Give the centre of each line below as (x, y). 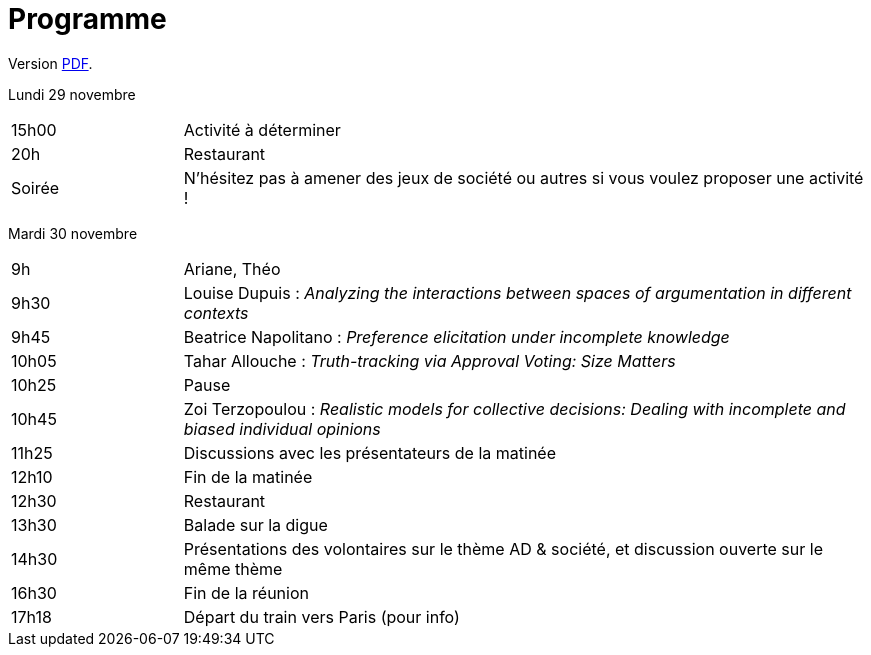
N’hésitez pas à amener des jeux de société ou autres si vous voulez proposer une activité (523, 177)
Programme (87, 19)
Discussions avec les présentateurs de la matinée (370, 452)
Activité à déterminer (262, 129)
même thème (233, 568)
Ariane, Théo (232, 268)
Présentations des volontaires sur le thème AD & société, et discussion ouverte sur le (503, 548)
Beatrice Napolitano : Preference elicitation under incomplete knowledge (456, 336)
